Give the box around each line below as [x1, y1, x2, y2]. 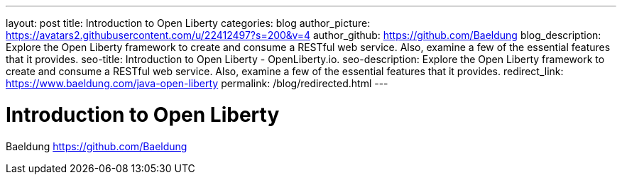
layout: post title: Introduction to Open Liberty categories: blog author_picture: [6, 17, 371, 29]
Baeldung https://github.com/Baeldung [6, 140, 187, 152]
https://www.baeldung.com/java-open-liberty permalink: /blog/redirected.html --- [6, 77, 388, 89]
